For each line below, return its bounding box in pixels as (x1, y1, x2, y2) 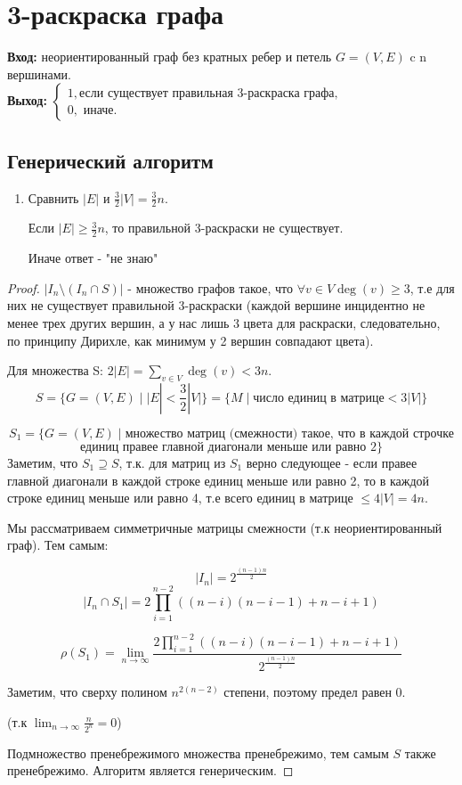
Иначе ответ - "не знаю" (28, 249, 158, 267)
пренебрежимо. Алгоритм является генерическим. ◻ (7, 761, 294, 780)
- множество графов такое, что (127, 278, 294, 297)
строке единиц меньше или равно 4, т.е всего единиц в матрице (7, 488, 353, 507)
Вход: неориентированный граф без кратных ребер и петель (7, 47, 332, 66)
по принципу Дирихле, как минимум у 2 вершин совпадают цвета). (7, 331, 374, 349)
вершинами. (7, 64, 71, 83)
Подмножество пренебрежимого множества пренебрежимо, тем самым (7, 743, 389, 762)
